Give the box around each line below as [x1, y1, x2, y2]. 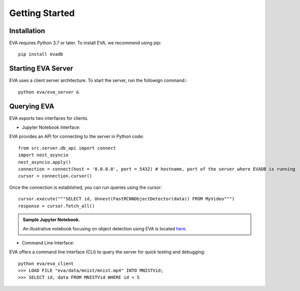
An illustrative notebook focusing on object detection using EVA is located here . [23, 226, 187, 232]
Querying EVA [9, 102, 55, 110]
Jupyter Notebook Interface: [22, 124, 81, 130]
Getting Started [9, 8, 75, 19]
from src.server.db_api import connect [18, 145, 116, 151]
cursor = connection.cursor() [18, 173, 93, 179]
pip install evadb [18, 52, 64, 57]
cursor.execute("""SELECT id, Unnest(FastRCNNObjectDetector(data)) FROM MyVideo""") [18, 196, 235, 202]
